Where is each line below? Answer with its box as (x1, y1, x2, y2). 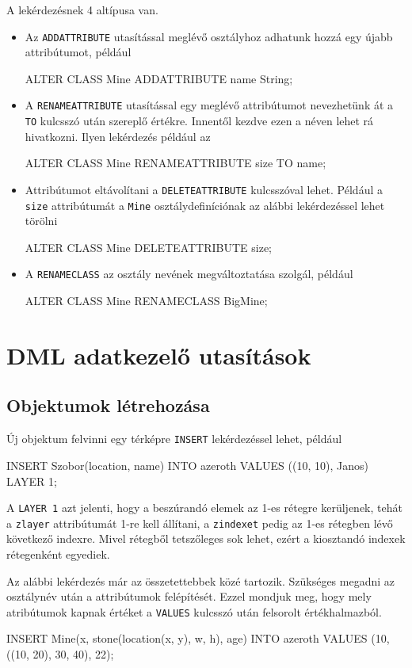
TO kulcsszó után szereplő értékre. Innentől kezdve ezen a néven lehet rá (25, 113, 374, 129)
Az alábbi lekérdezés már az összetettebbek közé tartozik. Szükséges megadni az (6, 572, 395, 589)
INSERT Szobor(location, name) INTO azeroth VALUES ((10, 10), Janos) (6, 456, 368, 473)
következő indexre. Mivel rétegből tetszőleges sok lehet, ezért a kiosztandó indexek (6, 530, 406, 547)
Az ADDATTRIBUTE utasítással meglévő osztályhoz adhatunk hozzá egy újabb (25, 28, 393, 44)
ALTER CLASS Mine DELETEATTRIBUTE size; (25, 239, 272, 255)
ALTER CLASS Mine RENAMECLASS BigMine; (25, 292, 268, 309)
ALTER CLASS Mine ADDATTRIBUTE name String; (25, 70, 293, 86)
